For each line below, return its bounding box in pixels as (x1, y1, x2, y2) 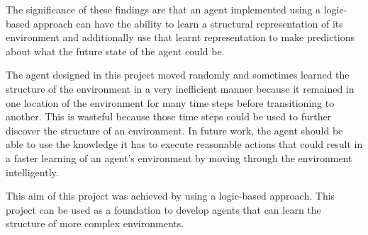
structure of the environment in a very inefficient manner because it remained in (6, 81, 355, 96)
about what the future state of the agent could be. (6, 43, 225, 58)
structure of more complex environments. (6, 216, 184, 231)
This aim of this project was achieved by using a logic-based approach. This (6, 188, 335, 203)
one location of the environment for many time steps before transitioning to (6, 95, 335, 110)
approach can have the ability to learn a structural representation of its (33, 16, 343, 30)
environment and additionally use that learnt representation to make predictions (6, 30, 355, 45)
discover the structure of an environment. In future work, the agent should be (6, 122, 343, 137)
